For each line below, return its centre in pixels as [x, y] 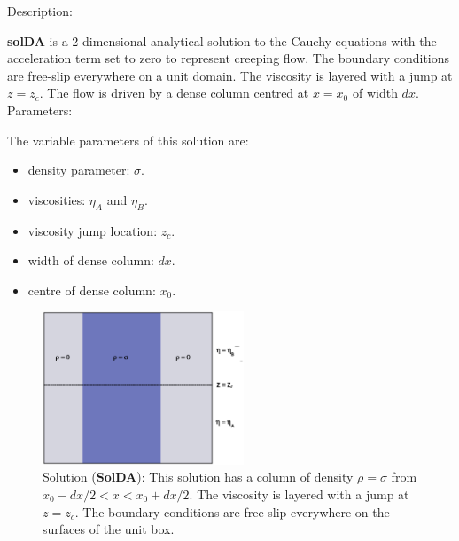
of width [375, 93]
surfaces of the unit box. [109, 529]
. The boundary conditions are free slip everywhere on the [232, 511]
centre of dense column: [92, 290]
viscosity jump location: [93, 230]
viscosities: [57, 199]
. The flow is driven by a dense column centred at [174, 93]
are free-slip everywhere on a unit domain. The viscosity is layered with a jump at [230, 75]
